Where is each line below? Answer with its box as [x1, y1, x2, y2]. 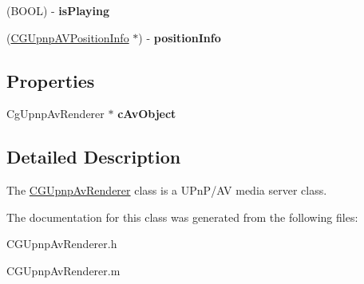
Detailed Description [6, 144, 181, 169]
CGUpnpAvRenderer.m [6, 262, 121, 278]
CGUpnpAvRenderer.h [6, 235, 117, 252]
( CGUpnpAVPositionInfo [6, 29, 129, 45]
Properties [6, 68, 95, 93]
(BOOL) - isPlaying [6, 2, 109, 18]
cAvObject [117, 105, 176, 122]
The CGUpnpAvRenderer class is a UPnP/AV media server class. [6, 182, 327, 199]
